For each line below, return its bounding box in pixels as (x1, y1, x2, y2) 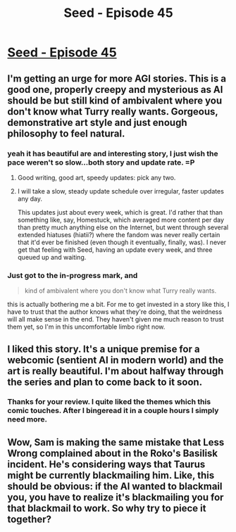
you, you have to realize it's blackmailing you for (7, 491, 224, 503)
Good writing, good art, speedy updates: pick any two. (17, 173, 176, 182)
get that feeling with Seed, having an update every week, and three (17, 245, 213, 254)
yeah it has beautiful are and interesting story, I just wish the (7, 148, 218, 158)
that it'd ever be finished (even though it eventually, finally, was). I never (17, 238, 227, 246)
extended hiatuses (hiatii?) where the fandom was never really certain (17, 230, 221, 239)
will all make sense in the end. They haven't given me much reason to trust (7, 315, 224, 324)
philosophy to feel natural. (7, 127, 125, 139)
